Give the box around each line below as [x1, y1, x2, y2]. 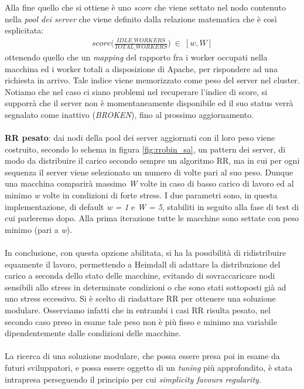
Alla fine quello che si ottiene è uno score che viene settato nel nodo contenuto [5, 1, 286, 13]
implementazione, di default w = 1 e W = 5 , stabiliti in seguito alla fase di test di [5, 200, 299, 212]
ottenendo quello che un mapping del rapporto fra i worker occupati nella [5, 50, 268, 63]
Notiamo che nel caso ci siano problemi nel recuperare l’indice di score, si [5, 85, 268, 97]
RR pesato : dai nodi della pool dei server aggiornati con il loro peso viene [5, 131, 275, 144]
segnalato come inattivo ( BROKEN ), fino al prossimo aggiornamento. [5, 108, 254, 120]
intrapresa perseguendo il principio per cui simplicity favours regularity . [5, 373, 261, 385]
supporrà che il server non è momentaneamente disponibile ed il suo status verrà [5, 97, 293, 109]
